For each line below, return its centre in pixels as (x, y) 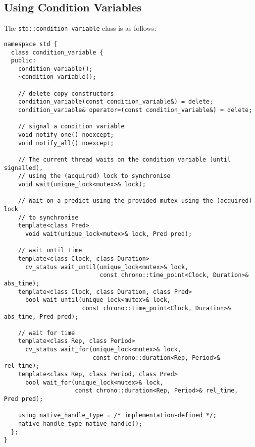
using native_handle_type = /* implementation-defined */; (117, 416)
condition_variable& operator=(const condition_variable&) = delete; (135, 110)
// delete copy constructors (66, 93)
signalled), (24, 168)
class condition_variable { (57, 52)
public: (24, 61)
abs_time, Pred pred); (41, 316)
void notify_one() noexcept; (66, 135)
